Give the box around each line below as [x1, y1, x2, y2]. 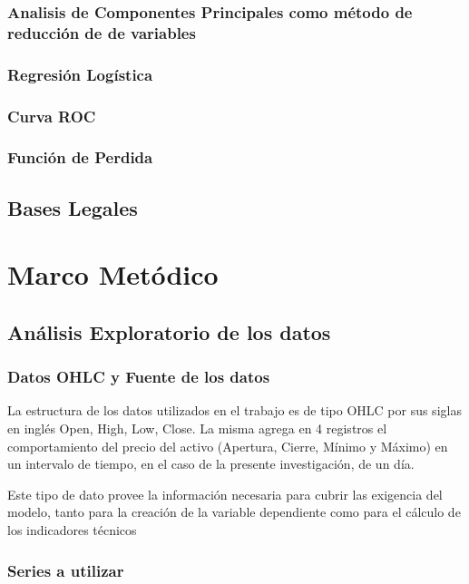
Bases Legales [7, 193, 138, 221]
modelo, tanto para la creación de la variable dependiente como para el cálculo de [7, 502, 461, 521]
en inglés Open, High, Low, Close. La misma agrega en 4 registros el [7, 419, 387, 438]
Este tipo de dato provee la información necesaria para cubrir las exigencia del [7, 484, 443, 503]
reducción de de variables [7, 21, 196, 44]
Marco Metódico [7, 256, 219, 293]
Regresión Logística [7, 63, 153, 85]
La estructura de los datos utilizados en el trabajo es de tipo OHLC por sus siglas [7, 401, 462, 420]
